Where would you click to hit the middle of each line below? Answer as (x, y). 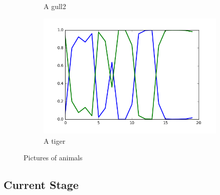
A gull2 (55, 6)
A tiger (55, 140)
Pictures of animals (53, 158)
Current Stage (41, 185)
